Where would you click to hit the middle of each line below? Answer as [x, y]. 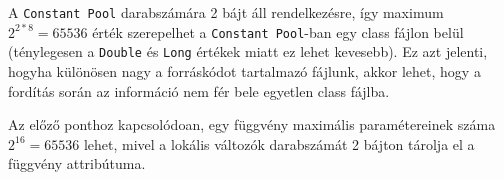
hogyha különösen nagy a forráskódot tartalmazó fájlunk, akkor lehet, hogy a [244, 70]
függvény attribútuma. [77, 163]
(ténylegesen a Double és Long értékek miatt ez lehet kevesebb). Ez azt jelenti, [248, 51]
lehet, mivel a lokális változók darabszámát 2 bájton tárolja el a [279, 143]
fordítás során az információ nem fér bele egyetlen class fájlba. [199, 90]
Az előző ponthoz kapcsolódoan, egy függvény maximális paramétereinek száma [252, 124]
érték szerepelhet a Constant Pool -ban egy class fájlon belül [278, 31]
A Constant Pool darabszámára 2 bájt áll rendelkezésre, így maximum [226, 12]
